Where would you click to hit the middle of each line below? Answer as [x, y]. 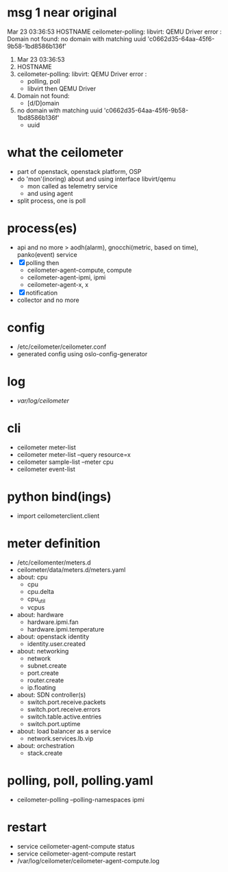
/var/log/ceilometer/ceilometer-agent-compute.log [88, 861]
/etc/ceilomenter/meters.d [54, 562]
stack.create [45, 753]
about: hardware [40, 615]
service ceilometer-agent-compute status [76, 847]
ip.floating [41, 688]
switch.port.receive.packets [66, 702]
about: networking [43, 651]
